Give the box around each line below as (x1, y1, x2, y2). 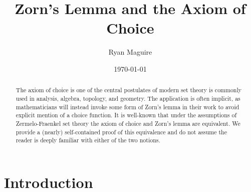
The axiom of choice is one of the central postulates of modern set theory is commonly (16, 86, 242, 94)
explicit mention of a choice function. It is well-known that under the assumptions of (16, 111, 237, 119)
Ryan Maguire (108, 47, 152, 57)
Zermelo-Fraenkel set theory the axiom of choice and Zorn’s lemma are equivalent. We (16, 119, 240, 127)
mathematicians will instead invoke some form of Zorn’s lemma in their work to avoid (16, 102, 239, 111)
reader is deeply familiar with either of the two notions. (16, 136, 160, 144)
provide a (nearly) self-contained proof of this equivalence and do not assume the (16, 127, 227, 136)
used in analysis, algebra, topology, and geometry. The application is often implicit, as (16, 94, 240, 102)
